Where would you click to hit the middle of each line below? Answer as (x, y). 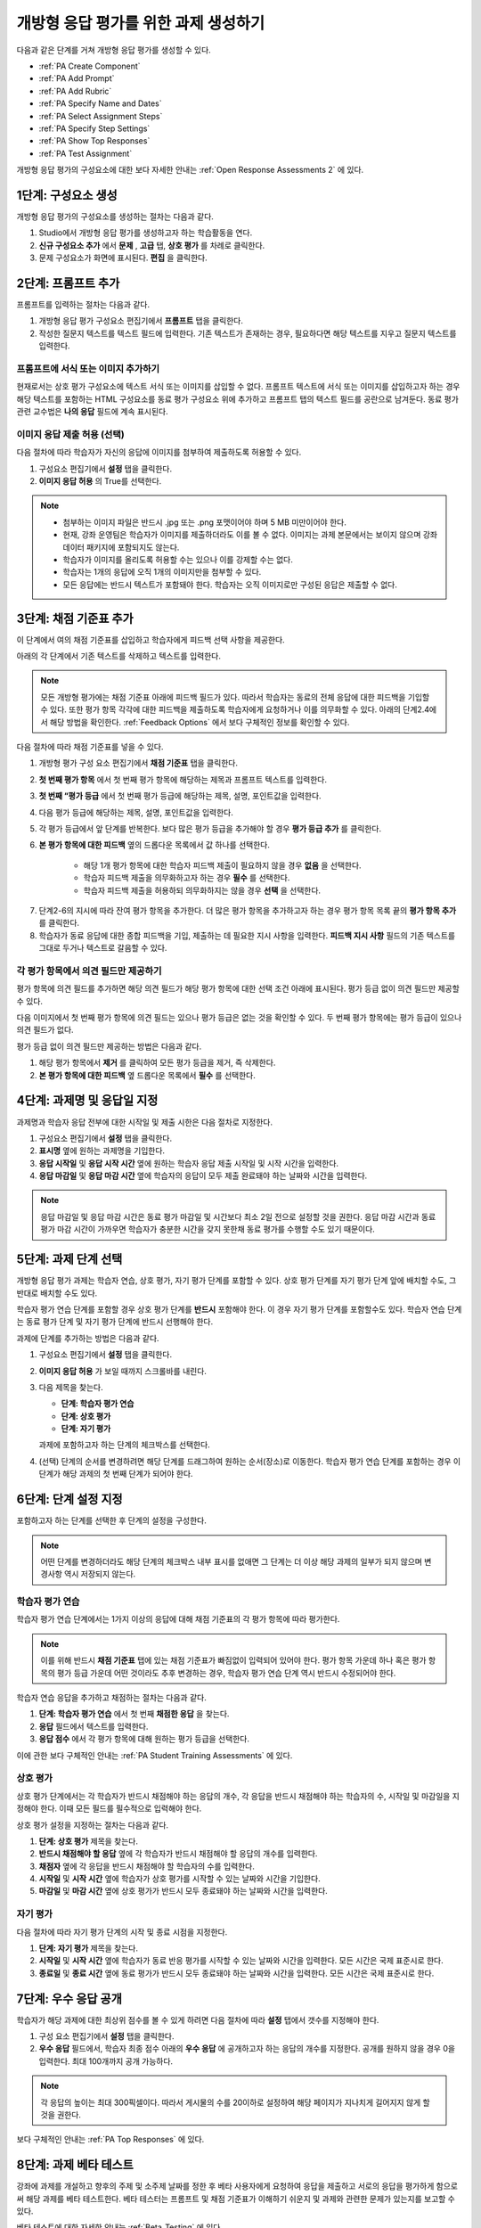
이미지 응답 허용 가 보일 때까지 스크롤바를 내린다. (122, 1371)
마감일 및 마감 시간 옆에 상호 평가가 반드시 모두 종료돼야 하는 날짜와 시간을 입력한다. (183, 1891)
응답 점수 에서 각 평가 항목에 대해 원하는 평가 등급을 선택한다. (144, 1739)
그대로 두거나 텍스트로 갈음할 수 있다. (103, 948)
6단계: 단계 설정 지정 (70, 1499)
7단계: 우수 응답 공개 (69, 1999)
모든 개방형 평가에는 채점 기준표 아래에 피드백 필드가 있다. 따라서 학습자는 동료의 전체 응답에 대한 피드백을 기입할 (235, 697)
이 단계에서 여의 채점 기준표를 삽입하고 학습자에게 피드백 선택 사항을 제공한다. (151, 639)
